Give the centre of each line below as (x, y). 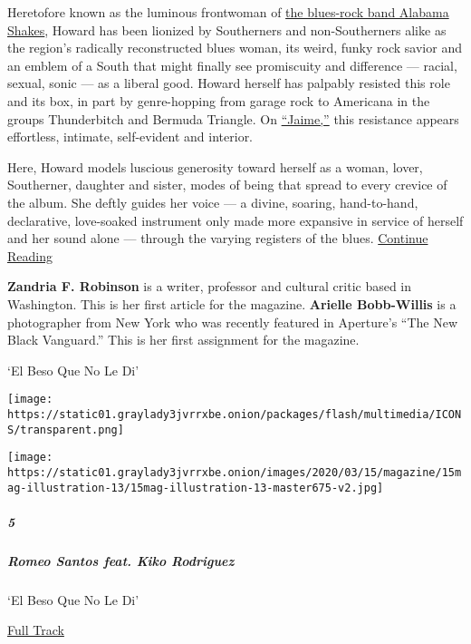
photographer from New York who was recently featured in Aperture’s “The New (233, 322)
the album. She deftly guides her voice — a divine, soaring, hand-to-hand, (213, 202)
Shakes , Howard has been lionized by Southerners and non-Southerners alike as (227, 29)
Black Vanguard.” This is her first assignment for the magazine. (183, 340)
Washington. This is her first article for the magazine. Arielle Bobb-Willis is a (232, 303)
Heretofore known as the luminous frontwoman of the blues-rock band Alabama (228, 12)
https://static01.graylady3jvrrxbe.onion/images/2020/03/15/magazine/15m (235, 472)
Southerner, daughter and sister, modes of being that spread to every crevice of (227, 185)
